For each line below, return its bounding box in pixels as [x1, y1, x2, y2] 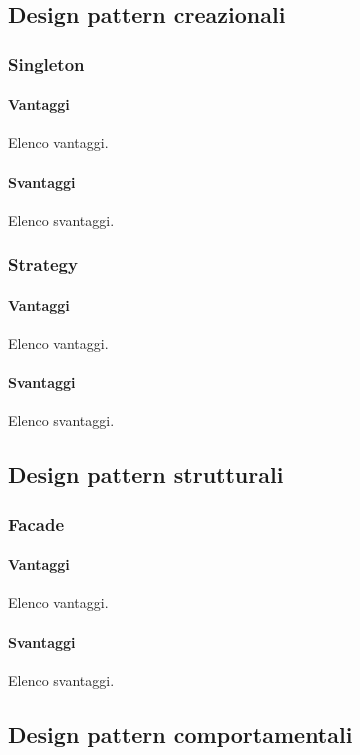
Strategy [8, 252, 78, 277]
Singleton [8, 51, 85, 76]
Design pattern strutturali [8, 459, 284, 490]
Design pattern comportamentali [8, 718, 353, 749]
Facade [8, 511, 64, 536]
